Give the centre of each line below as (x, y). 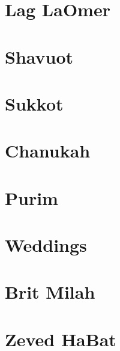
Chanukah (48, 151)
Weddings (46, 245)
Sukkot (34, 103)
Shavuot (39, 56)
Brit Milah (50, 292)
